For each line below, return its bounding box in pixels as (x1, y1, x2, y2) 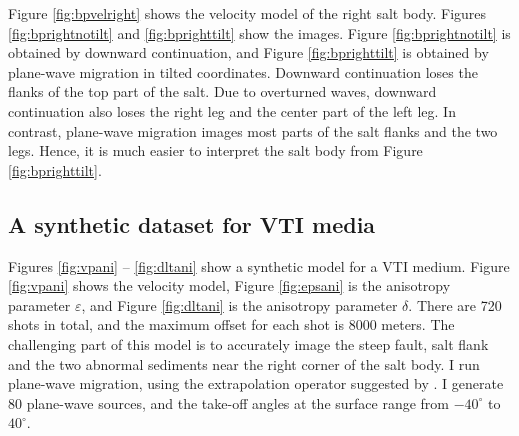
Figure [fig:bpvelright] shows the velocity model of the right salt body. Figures (8, 3, 487, 23)
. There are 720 (408, 294, 502, 315)
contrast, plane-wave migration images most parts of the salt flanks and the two (8, 120, 498, 141)
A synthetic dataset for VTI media (8, 208, 376, 239)
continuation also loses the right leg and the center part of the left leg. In (8, 100, 456, 121)
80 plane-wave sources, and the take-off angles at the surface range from (8, 392, 450, 413)
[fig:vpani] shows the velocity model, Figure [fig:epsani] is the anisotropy (8, 275, 451, 296)
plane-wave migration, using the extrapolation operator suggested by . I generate (8, 373, 504, 394)
